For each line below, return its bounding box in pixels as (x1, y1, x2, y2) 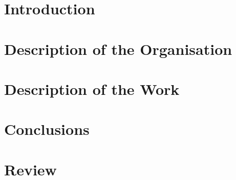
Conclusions (4, 118, 90, 139)
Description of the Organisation (4, 38, 232, 59)
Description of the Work (4, 78, 180, 99)
